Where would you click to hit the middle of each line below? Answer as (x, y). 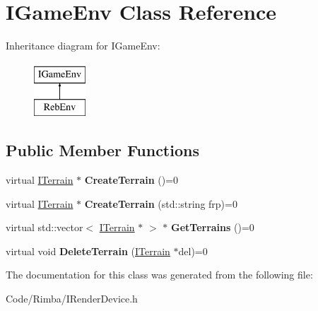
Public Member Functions (102, 150)
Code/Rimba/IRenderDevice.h (72, 299)
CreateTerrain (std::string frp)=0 (161, 203)
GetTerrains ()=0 (213, 227)
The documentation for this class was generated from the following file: (159, 275)
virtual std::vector (45, 227)
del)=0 (193, 251)
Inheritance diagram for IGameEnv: (83, 46)
